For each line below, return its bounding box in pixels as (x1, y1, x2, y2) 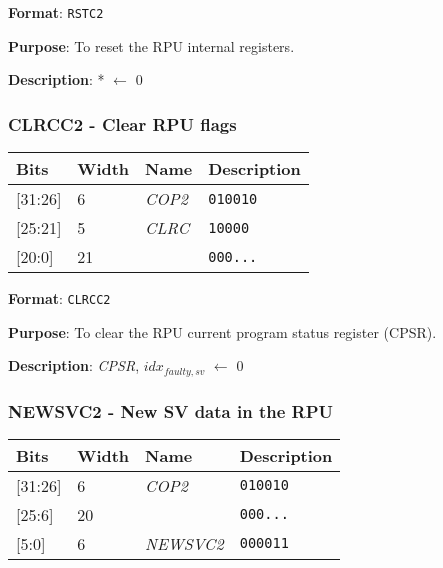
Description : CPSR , (8, 355, 140, 376)
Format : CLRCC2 (8, 288, 111, 309)
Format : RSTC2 (8, 2, 104, 22)
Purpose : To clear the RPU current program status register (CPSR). (8, 321, 437, 342)
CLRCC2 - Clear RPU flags (8, 111, 237, 136)
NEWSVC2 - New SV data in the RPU (8, 398, 333, 423)
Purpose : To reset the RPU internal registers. (8, 35, 295, 56)
